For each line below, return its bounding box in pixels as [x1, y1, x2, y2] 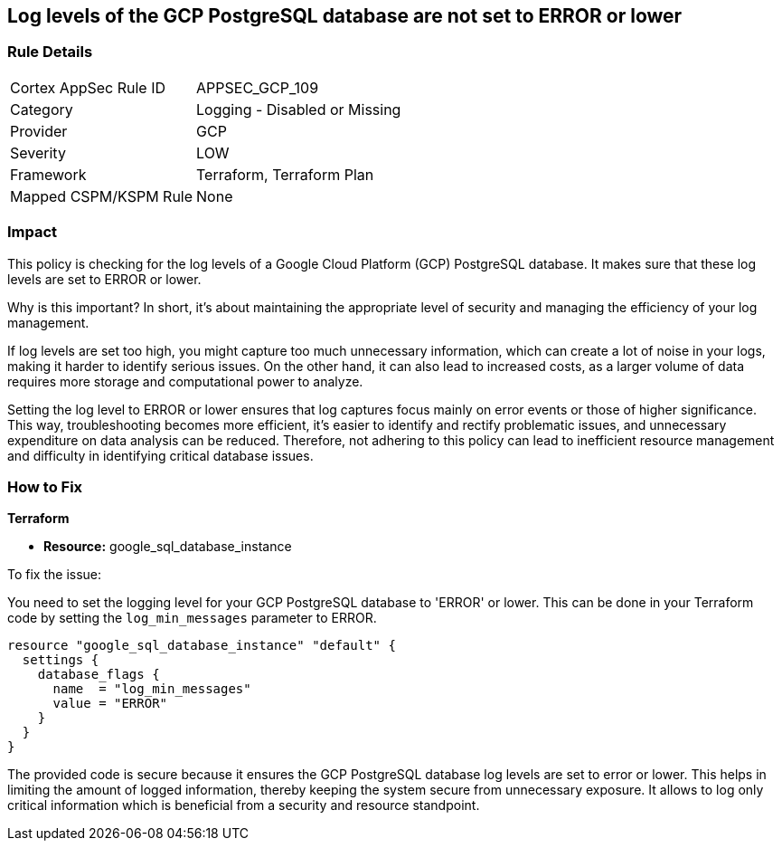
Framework [10, 165, 87, 184]
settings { [22, 653, 99, 668]
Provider [10, 121, 68, 140]
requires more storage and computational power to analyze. [7, 373, 363, 389]
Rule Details [7, 43, 93, 62]
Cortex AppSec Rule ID [10, 78, 166, 97]
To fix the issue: [7, 567, 102, 583]
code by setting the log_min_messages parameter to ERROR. [7, 610, 377, 626]
